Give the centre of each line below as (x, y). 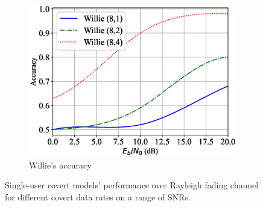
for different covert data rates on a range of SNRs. (98, 196)
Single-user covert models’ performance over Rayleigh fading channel (132, 185)
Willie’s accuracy (60, 165)
